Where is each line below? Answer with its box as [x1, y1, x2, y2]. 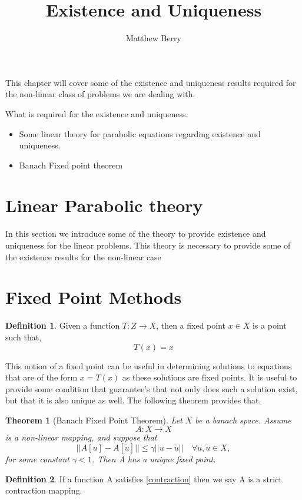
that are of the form [5, 371, 78, 383]
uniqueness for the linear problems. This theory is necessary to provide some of [5, 239, 291, 251]
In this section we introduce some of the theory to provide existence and [5, 227, 266, 240]
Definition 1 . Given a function [5, 319, 120, 332]
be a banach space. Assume [195, 413, 291, 426]
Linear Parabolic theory [5, 193, 203, 217]
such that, [5, 330, 42, 343]
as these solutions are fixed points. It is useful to [122, 371, 297, 383]
